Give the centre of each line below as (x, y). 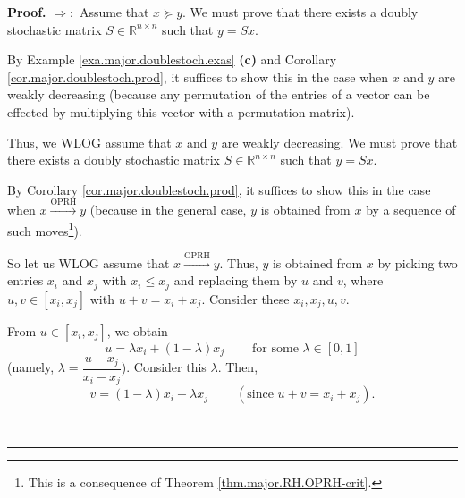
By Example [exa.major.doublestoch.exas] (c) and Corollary (172, 59)
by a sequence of (411, 210)
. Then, (238, 367)
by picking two (418, 262)
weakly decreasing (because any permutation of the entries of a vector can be (219, 94)
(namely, (31, 367)
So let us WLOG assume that (89, 262)
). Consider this (164, 367)
